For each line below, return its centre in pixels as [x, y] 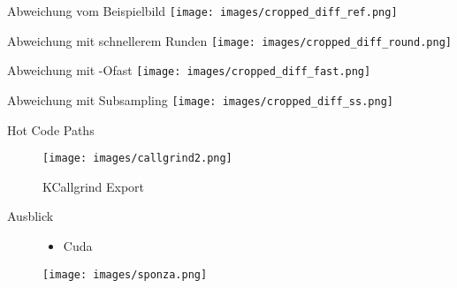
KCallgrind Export [94, 186]
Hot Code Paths [51, 129]
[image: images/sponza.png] [125, 274]
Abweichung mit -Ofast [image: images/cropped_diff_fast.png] [189, 70]
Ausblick [30, 216]
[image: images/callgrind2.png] [137, 159]
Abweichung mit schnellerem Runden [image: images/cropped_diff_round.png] [229, 40]
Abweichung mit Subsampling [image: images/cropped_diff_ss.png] [200, 99]
